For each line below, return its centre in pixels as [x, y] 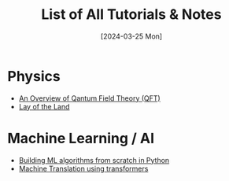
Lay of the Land [44, 106]
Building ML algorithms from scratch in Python [94, 160]
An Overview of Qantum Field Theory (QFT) [89, 98]
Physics [34, 76]
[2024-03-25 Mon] [131, 36]
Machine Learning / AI [81, 138]
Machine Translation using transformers [83, 168]
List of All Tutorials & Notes [131, 15]
